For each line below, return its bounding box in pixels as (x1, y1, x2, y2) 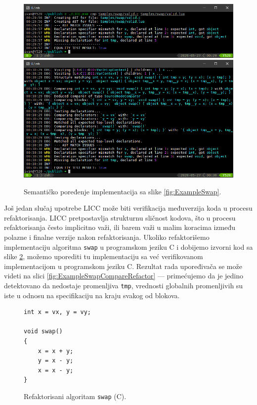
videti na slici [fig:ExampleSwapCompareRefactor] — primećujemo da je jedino (4, 270, 244, 281)
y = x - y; (38, 357, 74, 364)
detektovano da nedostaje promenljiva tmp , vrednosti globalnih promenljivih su (4, 280, 243, 290)
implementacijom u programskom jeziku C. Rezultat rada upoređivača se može (4, 261, 242, 271)
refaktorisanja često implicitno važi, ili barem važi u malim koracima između (4, 222, 236, 232)
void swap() (24, 328, 63, 335)
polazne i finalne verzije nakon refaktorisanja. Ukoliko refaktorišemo (4, 231, 210, 242)
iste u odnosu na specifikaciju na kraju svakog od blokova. (4, 290, 180, 300)
